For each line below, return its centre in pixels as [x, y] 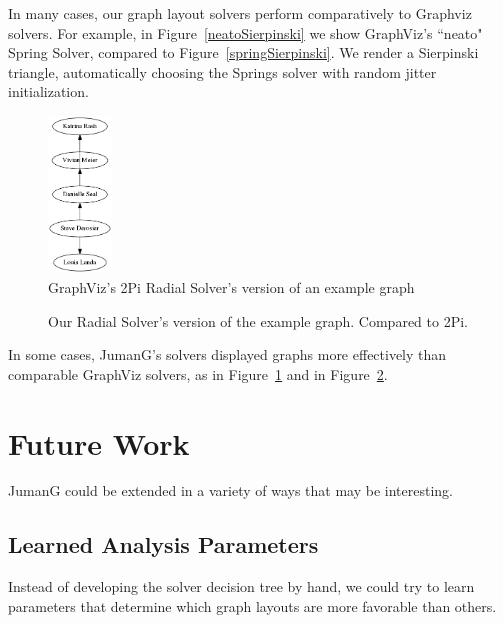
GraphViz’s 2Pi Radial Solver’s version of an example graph [231, 286]
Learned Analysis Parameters [163, 544]
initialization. [48, 91]
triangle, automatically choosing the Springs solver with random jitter [222, 71]
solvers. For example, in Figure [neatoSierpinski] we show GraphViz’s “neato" [245, 32]
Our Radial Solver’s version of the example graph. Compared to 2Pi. [258, 320]
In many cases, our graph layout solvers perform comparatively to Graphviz [240, 13]
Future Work [99, 442]
